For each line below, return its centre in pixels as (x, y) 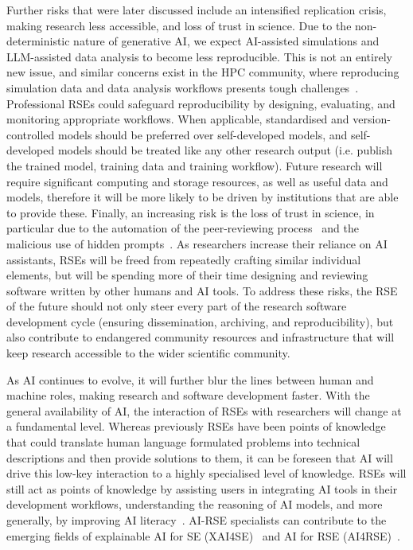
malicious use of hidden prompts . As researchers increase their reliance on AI (197, 243)
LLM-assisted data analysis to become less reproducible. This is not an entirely (199, 56)
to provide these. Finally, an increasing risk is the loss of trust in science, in (191, 212)
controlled (31, 134)
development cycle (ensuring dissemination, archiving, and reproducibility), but (200, 321)
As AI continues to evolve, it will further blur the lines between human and (190, 379)
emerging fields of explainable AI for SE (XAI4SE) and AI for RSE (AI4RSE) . (203, 535)
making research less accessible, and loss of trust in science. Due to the (179, 25)
